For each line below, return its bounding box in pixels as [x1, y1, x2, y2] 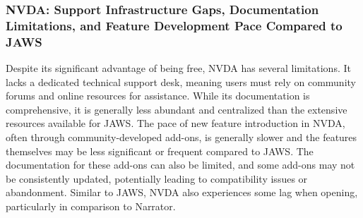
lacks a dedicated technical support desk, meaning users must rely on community [6, 74, 356, 89]
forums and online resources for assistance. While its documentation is [6, 88, 310, 103]
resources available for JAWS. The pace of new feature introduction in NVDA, [6, 116, 345, 131]
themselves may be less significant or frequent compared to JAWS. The [6, 143, 314, 158]
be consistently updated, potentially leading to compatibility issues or [6, 171, 308, 186]
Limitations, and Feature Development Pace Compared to [6, 16, 343, 34]
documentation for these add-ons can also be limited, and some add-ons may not [6, 157, 355, 172]
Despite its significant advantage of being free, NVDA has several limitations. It [6, 61, 351, 75]
